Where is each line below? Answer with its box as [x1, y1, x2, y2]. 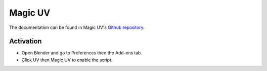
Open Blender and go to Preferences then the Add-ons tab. [21, 50, 142, 56]
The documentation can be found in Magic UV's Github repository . [9, 24, 145, 30]
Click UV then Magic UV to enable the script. [21, 57, 113, 63]
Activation [9, 37, 42, 46]
